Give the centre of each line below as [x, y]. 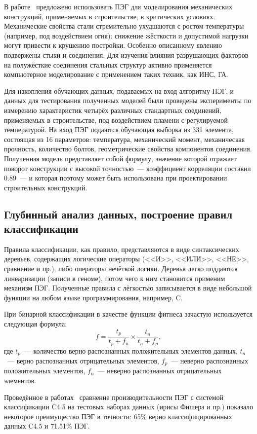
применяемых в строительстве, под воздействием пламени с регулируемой [116, 120]
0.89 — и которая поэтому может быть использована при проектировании [116, 178]
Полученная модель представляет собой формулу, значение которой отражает [120, 158]
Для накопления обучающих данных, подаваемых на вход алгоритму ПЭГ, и [119, 90]
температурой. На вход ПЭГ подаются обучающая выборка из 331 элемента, [119, 129]
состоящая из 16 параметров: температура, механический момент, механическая [125, 139]
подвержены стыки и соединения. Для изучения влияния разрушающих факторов [126, 54]
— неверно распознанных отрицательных [160, 371]
